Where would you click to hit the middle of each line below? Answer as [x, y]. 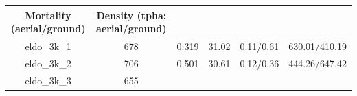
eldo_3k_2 [48, 63]
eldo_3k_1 [48, 46]
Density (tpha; [131, 15]
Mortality [48, 15]
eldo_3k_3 [48, 80]
